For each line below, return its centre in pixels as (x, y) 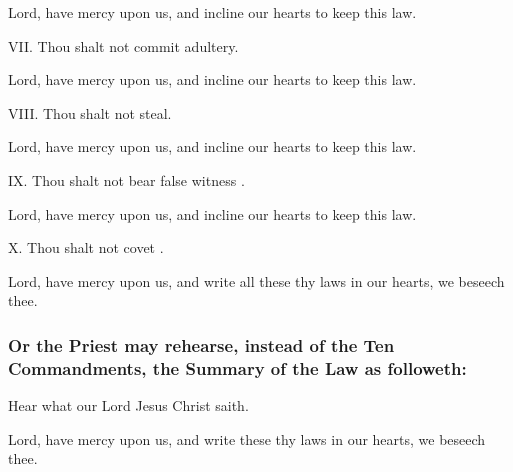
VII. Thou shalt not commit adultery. (123, 45)
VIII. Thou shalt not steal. (90, 112)
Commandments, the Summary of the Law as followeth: (237, 367)
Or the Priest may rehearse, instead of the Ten (201, 344)
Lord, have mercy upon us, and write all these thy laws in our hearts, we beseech (256, 280)
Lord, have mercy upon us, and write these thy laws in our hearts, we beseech (247, 438)
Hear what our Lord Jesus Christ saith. (128, 405)
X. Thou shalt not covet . (86, 247)
